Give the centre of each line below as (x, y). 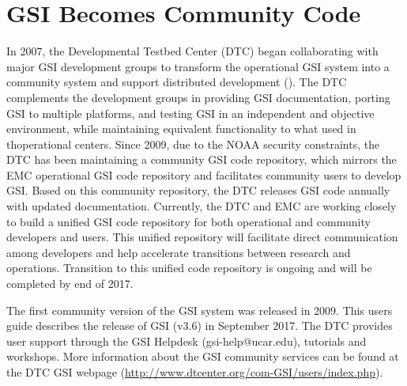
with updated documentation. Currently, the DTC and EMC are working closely (202, 206)
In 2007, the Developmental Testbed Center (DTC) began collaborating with (192, 51)
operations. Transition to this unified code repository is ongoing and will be (189, 268)
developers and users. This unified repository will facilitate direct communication (202, 237)
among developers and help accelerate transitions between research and (179, 252)
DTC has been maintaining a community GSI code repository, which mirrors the (202, 159)
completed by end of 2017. (70, 284)
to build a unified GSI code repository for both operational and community (188, 221)
